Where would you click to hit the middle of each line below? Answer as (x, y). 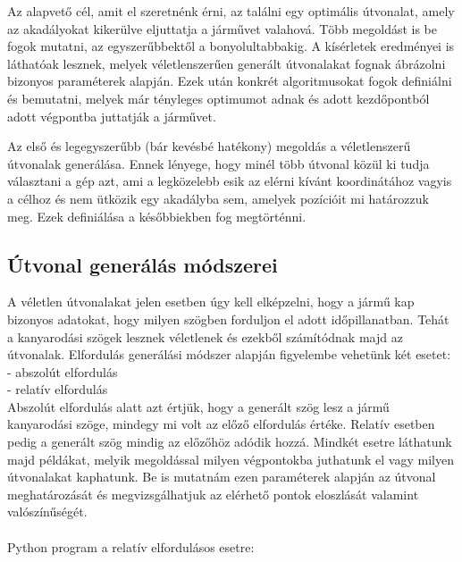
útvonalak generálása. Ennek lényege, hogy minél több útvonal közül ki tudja (218, 163)
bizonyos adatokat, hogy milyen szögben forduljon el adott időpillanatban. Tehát (228, 319)
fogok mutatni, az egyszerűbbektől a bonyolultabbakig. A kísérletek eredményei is (231, 46)
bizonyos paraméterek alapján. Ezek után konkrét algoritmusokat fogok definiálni (230, 81)
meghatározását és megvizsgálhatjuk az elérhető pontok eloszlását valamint (213, 494)
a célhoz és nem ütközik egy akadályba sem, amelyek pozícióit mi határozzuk (218, 198)
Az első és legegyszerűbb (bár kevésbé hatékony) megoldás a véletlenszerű (209, 146)
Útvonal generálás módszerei (143, 264)
